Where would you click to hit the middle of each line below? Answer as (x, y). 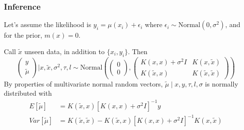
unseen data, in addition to (65, 51)
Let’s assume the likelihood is (48, 24)
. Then (138, 51)
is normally (221, 83)
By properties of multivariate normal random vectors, (84, 83)
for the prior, (23, 35)
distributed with (28, 93)
